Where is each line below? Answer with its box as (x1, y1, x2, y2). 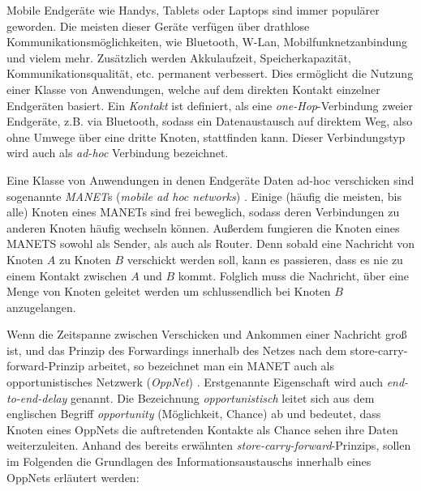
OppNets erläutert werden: (6, 468, 140, 485)
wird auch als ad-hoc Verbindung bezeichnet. (6, 144, 229, 161)
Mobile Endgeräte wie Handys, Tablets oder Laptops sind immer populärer (6, 2, 380, 18)
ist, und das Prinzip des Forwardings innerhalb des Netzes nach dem (6, 341, 347, 358)
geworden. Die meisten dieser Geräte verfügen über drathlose (6, 17, 310, 34)
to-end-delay (6, 389, 67, 406)
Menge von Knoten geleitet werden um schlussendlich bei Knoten (6, 283, 331, 300)
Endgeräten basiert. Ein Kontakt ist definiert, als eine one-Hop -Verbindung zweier (6, 96, 413, 113)
